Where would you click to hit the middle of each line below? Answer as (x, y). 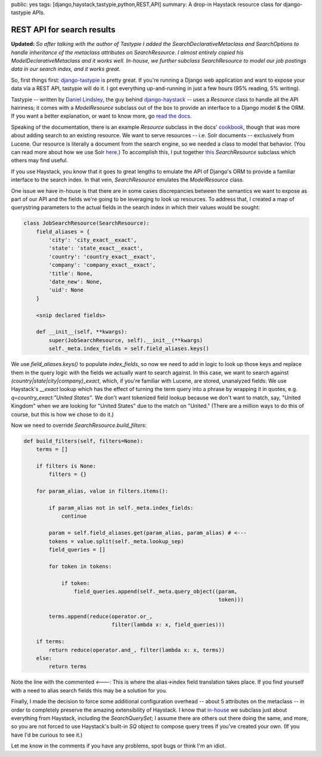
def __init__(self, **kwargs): (82, 332)
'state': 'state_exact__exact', (96, 248)
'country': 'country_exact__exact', (102, 256)
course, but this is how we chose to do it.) (63, 414)
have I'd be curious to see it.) (47, 735)
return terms (68, 667)
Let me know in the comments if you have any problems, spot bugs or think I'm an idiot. (118, 746)
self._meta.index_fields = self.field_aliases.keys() (129, 349)
